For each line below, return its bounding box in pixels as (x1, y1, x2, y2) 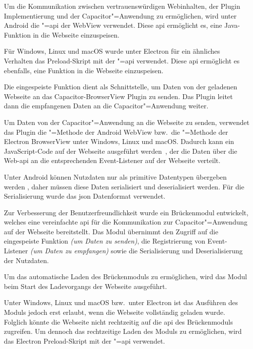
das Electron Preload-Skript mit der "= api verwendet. (4, 335, 165, 346)
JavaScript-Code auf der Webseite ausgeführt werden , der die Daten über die (4, 145, 237, 156)
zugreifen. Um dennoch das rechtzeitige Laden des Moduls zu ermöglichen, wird (4, 326, 242, 336)
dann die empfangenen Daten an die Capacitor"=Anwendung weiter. (4, 101, 209, 111)
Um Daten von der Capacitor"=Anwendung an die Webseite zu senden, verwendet (4, 117, 250, 127)
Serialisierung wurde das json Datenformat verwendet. (4, 191, 166, 201)
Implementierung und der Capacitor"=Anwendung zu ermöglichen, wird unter (4, 10, 237, 21)
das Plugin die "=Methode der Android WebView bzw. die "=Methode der (4, 126, 228, 137)
